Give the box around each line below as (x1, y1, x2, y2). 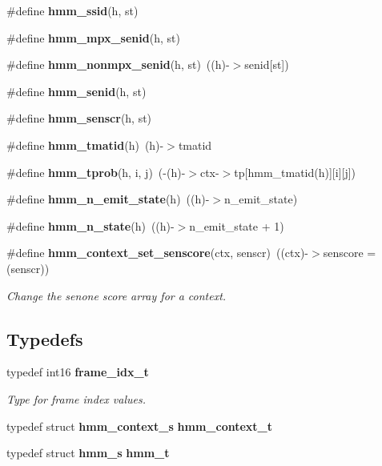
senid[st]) (244, 56, 289, 73)
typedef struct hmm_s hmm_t (6, 444, 170, 461)
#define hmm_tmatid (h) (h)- (6, 136, 164, 153)
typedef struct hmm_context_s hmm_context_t (6, 417, 273, 434)
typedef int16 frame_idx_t (6, 364, 149, 380)
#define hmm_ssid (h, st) (6, 2, 139, 18)
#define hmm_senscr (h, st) (6, 110, 152, 127)
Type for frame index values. (6, 390, 146, 407)
